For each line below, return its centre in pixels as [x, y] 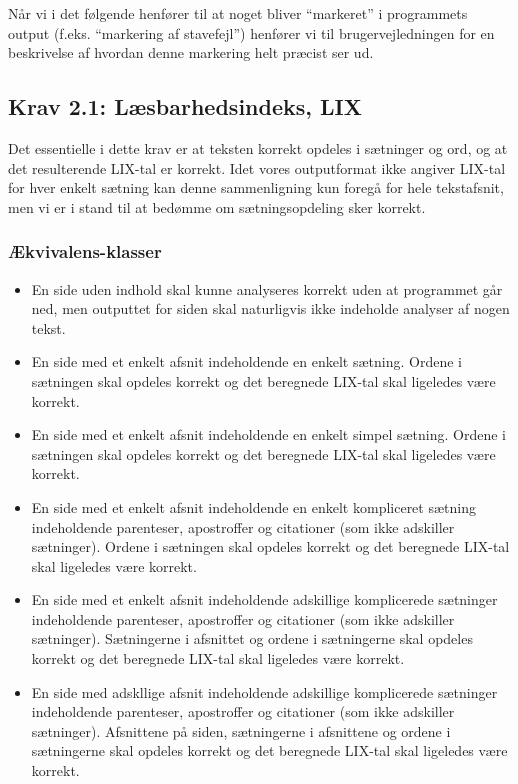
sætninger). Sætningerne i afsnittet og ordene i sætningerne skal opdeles [252, 638]
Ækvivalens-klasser [85, 251]
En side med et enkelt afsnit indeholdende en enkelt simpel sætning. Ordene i [269, 434]
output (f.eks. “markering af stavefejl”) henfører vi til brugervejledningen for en [251, 32]
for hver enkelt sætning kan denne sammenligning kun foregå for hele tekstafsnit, [256, 187]
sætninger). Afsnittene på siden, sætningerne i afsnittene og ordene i [241, 730]
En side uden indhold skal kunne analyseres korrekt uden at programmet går [267, 288]
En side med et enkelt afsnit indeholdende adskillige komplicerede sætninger [264, 599]
